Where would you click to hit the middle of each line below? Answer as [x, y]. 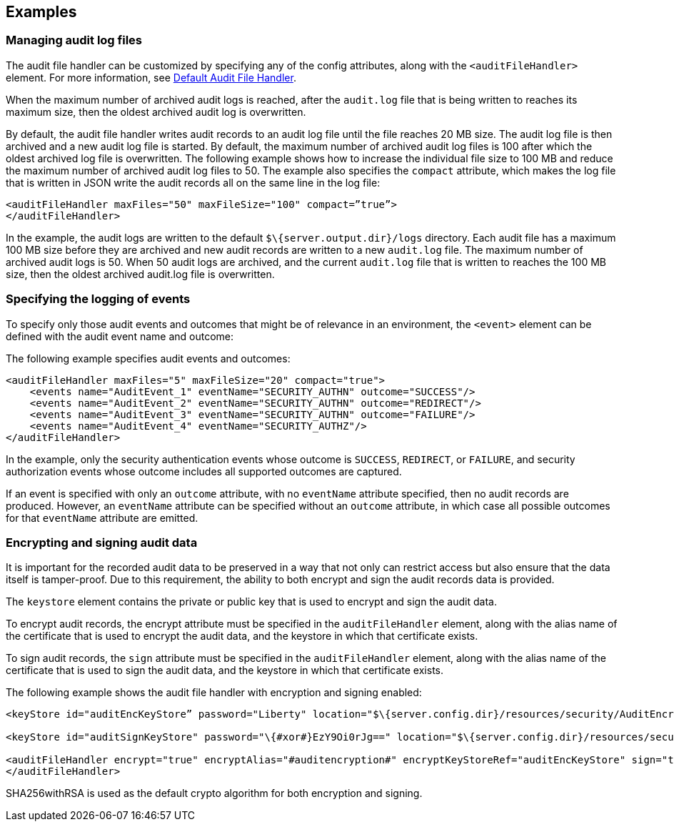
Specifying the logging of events [98, 299]
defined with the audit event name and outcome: [120, 336]
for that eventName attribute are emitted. [102, 518]
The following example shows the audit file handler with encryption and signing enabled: [214, 693]
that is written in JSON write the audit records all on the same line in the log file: [193, 182]
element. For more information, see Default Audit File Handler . [151, 77]
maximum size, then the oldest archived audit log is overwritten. [156, 112]
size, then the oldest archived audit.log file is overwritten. [140, 274]
